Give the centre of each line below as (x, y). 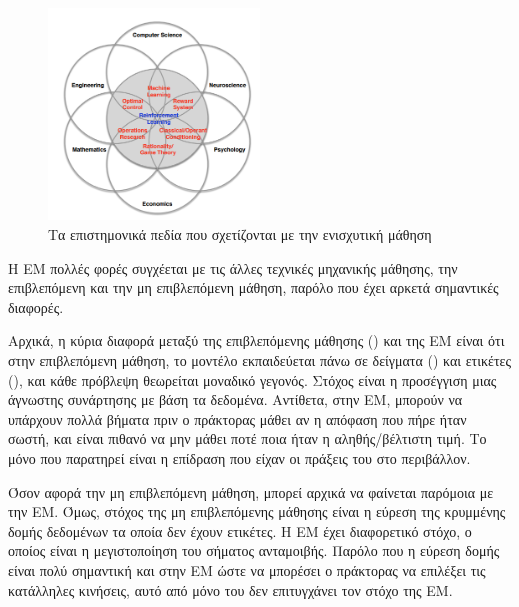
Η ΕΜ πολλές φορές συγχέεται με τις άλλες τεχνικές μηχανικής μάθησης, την (233, 267)
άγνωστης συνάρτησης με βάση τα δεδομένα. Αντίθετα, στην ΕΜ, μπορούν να (235, 399)
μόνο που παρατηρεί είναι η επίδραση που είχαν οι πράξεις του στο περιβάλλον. (239, 457)
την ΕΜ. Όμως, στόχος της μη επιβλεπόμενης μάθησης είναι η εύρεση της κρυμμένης (257, 511)
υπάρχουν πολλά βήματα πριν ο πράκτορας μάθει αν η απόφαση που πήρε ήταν (237, 418)
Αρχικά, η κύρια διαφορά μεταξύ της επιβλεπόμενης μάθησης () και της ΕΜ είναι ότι (256, 340)
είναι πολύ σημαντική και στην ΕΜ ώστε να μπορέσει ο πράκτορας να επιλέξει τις (247, 569)
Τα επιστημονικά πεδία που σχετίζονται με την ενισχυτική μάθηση (240, 234)
